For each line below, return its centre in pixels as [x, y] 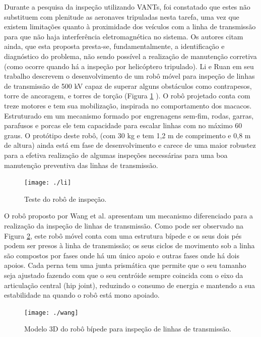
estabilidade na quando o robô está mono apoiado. [82, 295]
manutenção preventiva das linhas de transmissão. [81, 165]
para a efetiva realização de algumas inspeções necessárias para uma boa [116, 155]
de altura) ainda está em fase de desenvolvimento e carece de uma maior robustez [130, 145]
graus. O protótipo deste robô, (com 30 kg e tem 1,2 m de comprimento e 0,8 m [127, 135]
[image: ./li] [48, 183]
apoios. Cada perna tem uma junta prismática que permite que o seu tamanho [125, 265]
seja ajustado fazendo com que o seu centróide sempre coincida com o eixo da [124, 275]
